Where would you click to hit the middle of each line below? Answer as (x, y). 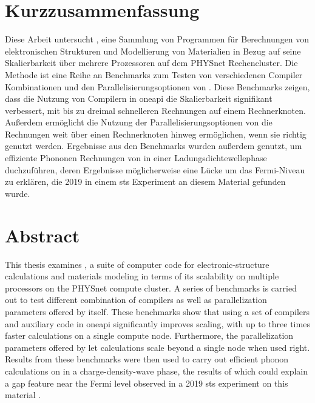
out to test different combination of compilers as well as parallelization (136, 300)
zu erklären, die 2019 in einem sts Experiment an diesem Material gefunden (145, 182)
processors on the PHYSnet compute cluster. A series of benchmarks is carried (151, 288)
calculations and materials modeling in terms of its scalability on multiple (142, 276)
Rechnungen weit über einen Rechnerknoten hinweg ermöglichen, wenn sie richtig (156, 134)
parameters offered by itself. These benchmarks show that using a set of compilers (157, 311)
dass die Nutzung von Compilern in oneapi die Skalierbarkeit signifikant (139, 98)
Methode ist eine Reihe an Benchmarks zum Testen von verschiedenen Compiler (154, 74)
